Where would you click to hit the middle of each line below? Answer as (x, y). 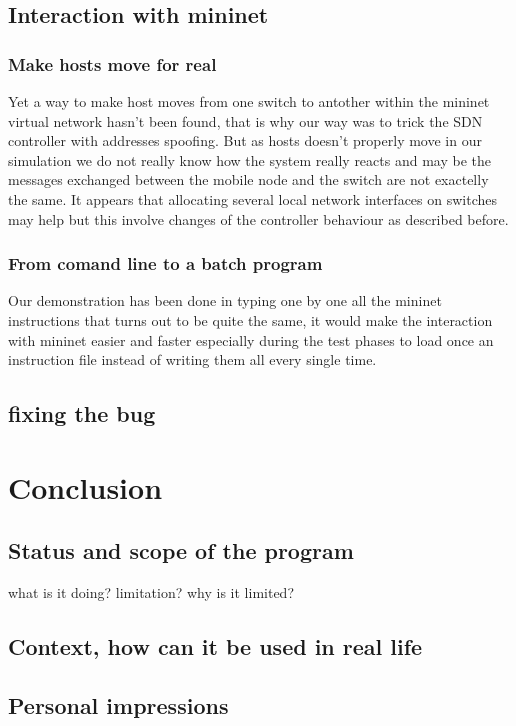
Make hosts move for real (112, 63)
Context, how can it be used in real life (215, 646)
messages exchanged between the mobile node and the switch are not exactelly (248, 179)
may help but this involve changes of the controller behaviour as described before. (258, 218)
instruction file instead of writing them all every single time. (192, 359)
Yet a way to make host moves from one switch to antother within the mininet (249, 101)
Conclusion (85, 486)
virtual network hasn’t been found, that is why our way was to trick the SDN (245, 120)
